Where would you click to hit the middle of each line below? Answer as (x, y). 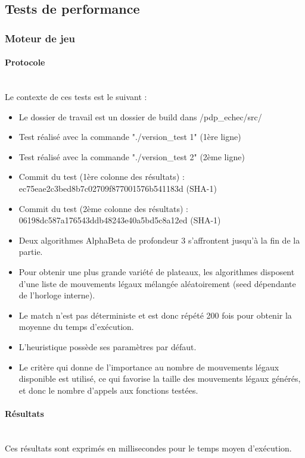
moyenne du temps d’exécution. (76, 327)
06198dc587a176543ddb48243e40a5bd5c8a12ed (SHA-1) (120, 220)
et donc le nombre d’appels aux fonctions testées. (108, 390)
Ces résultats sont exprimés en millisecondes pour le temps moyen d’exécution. (148, 448)
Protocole (25, 62)
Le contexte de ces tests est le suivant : (76, 97)
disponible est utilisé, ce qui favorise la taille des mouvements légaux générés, (160, 378)
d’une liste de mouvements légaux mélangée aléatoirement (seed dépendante (157, 283)
